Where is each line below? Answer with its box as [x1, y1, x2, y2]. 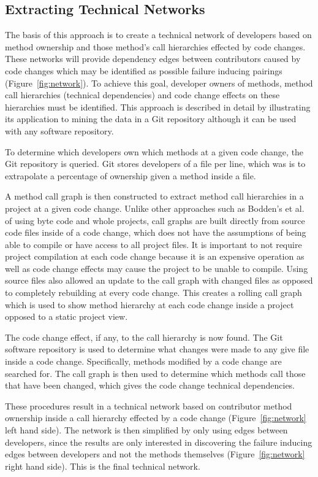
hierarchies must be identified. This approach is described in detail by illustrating [5, 100, 311, 113]
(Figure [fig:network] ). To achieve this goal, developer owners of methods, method [5, 76, 313, 89]
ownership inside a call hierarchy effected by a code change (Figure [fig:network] [5, 411, 306, 424]
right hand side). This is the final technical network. [5, 459, 200, 472]
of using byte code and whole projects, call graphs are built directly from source [5, 214, 305, 227]
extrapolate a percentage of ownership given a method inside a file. [5, 169, 256, 182]
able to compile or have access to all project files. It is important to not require [5, 238, 302, 250]
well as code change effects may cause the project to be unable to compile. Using [5, 262, 308, 274]
